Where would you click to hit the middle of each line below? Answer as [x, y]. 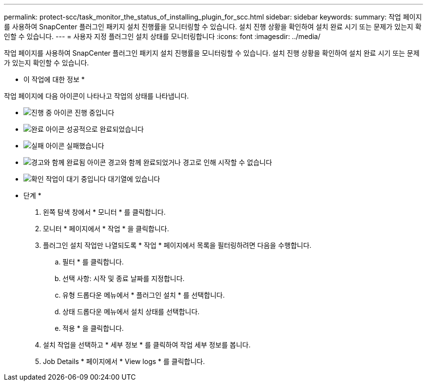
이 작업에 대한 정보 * [54, 79]
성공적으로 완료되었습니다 [105, 129]
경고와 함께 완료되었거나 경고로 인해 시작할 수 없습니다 [190, 162]
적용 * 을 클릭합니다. [93, 328]
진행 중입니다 [95, 112]
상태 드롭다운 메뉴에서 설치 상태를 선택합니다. [131, 312]
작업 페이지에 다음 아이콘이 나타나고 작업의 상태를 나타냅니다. [97, 96]
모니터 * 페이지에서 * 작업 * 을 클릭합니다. [106, 229]
